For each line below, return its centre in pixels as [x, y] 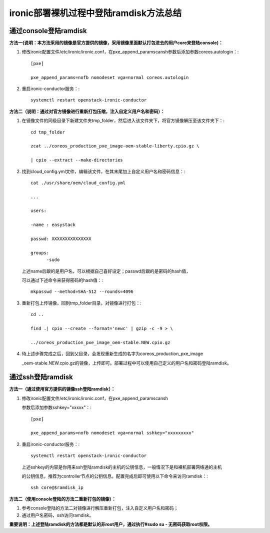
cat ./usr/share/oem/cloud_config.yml [78, 183]
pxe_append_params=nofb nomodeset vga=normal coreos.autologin [110, 77]
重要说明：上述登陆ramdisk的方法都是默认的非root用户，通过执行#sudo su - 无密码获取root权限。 [111, 524]
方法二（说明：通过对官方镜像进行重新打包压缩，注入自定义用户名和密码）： [87, 111]
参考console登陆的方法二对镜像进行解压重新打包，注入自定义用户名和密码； [100, 508]
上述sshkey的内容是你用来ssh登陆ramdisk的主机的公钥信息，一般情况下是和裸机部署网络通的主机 [122, 467]
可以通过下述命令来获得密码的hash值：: [62, 280]
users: [39, 211]
